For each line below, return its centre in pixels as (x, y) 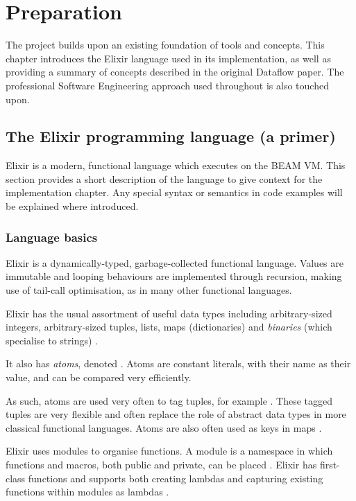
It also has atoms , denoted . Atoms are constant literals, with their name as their (178, 363)
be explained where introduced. (72, 206)
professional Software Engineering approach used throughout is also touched (167, 85)
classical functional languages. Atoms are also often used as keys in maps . (164, 427)
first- (330, 465)
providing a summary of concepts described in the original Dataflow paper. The (175, 72)
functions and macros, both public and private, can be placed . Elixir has (161, 465)
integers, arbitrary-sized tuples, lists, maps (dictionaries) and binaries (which (169, 327)
